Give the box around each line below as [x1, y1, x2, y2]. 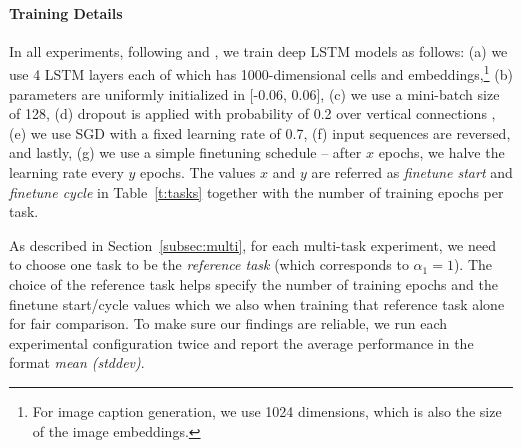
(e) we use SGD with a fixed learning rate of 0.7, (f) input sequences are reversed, [9, 122, 511, 143]
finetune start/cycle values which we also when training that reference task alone [9, 293, 505, 314]
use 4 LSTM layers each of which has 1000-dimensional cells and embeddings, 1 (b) [9, 61, 513, 85]
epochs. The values [140, 162, 256, 183]
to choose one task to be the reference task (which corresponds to [9, 254, 409, 275]
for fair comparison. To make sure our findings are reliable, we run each [9, 313, 448, 334]
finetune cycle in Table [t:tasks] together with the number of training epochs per [9, 181, 504, 202]
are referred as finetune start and [311, 162, 513, 183]
